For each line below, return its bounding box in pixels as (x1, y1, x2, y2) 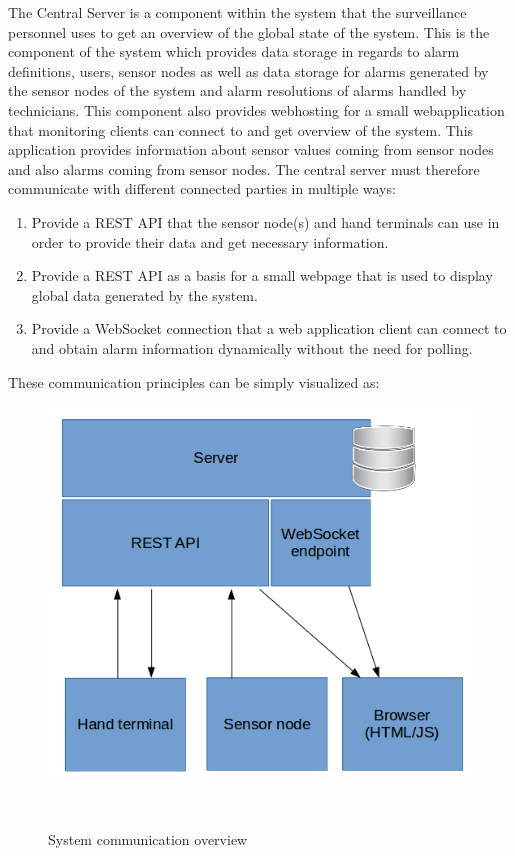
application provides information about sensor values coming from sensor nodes (8, 139, 494, 160)
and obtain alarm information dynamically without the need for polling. (31, 337, 473, 358)
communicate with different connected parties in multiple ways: (8, 178, 396, 199)
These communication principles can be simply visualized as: (8, 371, 380, 392)
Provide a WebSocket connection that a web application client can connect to (31, 318, 507, 339)
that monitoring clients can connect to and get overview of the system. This (8, 119, 474, 140)
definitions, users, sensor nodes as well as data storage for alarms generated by (8, 60, 489, 81)
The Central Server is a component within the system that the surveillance (8, 2, 467, 22)
